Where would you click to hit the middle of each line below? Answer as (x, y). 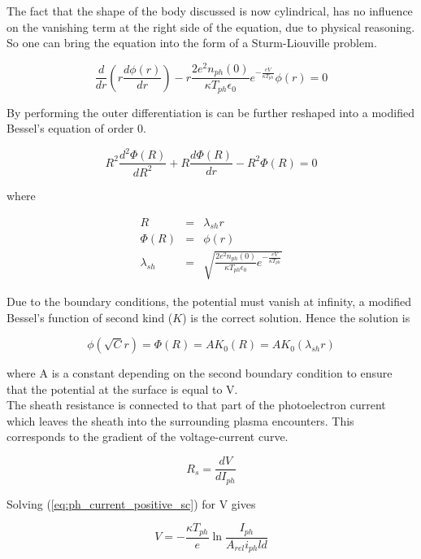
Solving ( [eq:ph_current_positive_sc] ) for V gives (131, 503)
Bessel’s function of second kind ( (90, 317)
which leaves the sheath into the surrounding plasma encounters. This (180, 420)
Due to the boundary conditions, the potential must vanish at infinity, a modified (209, 301)
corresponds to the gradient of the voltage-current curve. (148, 437)
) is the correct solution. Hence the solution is (296, 317)
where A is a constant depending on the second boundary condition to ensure (200, 373)
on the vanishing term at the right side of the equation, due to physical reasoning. (211, 26)
